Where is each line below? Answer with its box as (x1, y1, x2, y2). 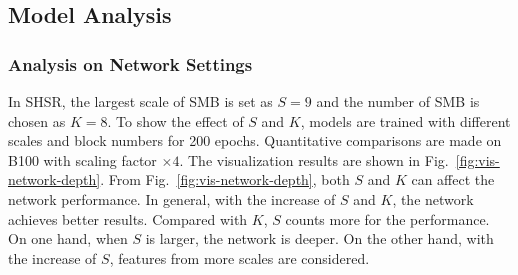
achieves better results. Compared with (8, 208, 248, 229)
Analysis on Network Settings (8, 51, 253, 76)
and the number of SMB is (316, 91, 480, 111)
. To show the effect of (107, 110, 244, 131)
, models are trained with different (300, 110, 511, 131)
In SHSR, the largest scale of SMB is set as (8, 91, 273, 111)
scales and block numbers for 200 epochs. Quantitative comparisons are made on (8, 130, 502, 151)
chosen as (8, 110, 66, 131)
